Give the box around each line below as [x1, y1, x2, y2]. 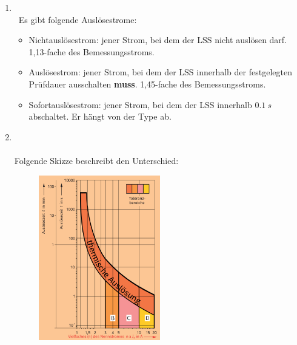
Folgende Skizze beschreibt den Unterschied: [14, 154, 179, 166]
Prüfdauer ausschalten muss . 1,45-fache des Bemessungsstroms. [28, 77, 266, 90]
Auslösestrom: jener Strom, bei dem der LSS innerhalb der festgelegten [28, 66, 292, 78]
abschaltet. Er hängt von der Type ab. [28, 110, 172, 123]
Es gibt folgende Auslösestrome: [18, 13, 137, 26]
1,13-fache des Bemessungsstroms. [28, 45, 155, 58]
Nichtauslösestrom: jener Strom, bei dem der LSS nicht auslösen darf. [28, 33, 287, 46]
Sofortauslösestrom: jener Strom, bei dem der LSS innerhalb [28, 98, 252, 111]
